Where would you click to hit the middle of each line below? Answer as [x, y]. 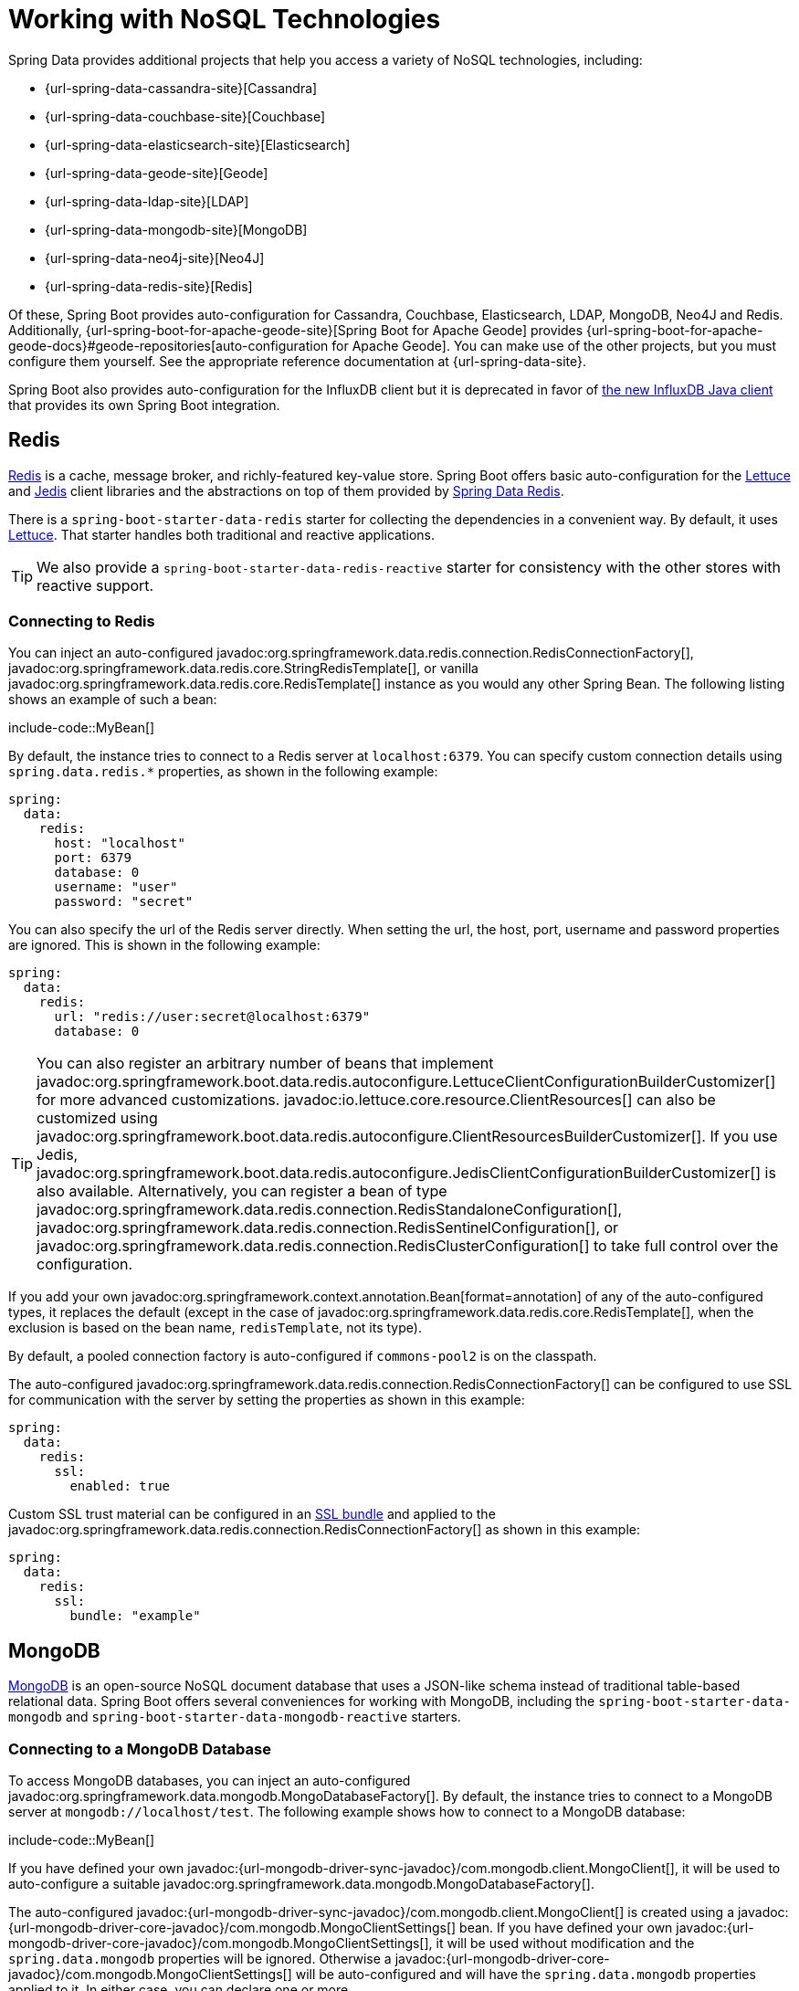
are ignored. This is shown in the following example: [164, 945]
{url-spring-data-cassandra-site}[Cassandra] [181, 88]
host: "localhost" [120, 843]
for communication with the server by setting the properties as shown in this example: [267, 1400]
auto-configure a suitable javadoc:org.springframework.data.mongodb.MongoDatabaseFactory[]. [301, 1883]
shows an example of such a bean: [113, 700]
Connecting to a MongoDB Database [140, 1749]
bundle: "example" [135, 1616]
